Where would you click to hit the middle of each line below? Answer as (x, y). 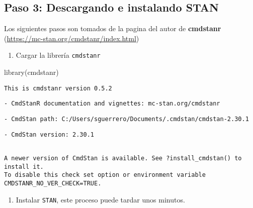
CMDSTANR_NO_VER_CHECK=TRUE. (53, 183)
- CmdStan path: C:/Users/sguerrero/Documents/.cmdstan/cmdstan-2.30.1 (126, 119)
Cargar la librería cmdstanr (58, 55)
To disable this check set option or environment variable (105, 175)
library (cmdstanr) (31, 72)
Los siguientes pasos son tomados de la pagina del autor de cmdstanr (113, 28)
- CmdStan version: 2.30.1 (49, 134)
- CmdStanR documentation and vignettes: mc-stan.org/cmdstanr (112, 104)
